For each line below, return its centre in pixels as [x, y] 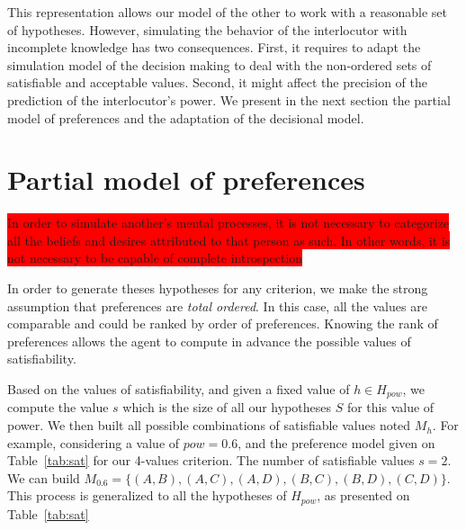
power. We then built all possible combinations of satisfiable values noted [209, 425]
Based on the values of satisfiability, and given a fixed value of [179, 389]
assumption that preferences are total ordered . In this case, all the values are [217, 305]
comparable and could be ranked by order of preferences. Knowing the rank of [223, 323]
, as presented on [363, 495]
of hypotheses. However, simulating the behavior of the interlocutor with [207, 29]
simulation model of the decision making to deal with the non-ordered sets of [220, 64]
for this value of [390, 407]
